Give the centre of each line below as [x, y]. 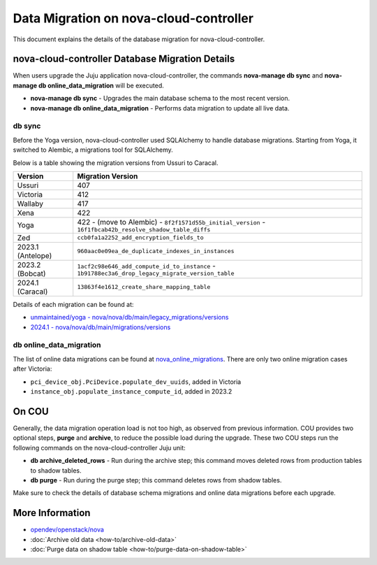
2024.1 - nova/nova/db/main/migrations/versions [101, 327]
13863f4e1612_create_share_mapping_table [144, 287]
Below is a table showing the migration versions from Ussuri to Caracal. [116, 163]
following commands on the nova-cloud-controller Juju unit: [99, 448]
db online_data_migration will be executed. [101, 85]
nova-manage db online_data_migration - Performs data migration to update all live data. [160, 108]
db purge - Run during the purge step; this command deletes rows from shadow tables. [156, 480]
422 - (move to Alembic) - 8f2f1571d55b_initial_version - [171, 222]
